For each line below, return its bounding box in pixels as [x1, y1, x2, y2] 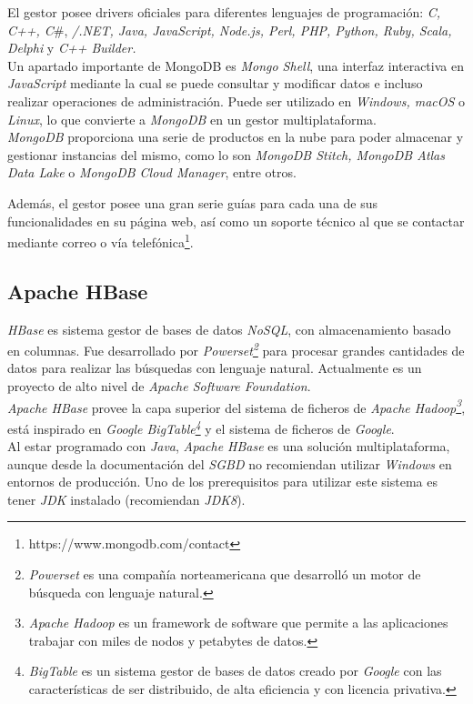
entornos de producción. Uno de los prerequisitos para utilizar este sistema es [7, 472, 438, 491]
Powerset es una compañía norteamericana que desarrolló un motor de [28, 565, 421, 584]
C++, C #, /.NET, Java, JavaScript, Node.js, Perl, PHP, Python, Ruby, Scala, [7, 20, 452, 39]
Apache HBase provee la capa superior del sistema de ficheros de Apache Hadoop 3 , [7, 395, 466, 417]
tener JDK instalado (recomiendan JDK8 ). [7, 489, 246, 508]
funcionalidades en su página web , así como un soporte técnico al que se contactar [7, 211, 465, 230]
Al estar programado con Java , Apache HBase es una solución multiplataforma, [7, 437, 450, 456]
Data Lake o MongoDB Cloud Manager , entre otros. [7, 163, 297, 182]
